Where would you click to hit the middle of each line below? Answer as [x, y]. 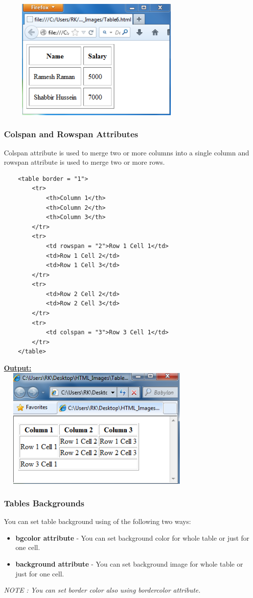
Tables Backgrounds [44, 503]
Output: [18, 368]
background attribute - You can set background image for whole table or [129, 564]
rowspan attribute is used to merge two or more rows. [84, 162]
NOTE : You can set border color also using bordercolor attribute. [102, 590]
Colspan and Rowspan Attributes [71, 134]
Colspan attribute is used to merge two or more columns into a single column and [127, 152]
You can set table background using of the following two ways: [98, 521]
